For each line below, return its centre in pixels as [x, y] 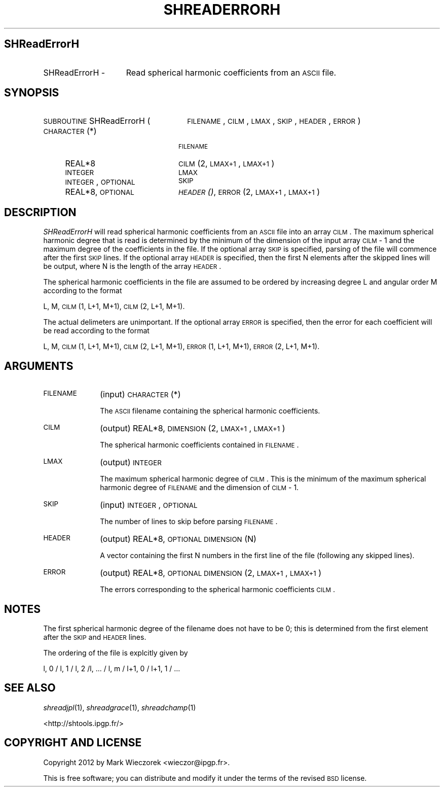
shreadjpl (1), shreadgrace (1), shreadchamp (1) [120, 707]
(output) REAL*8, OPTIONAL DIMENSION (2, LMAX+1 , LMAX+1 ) [211, 573]
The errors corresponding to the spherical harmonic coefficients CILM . [217, 590]
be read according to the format [96, 331]
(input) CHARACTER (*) [140, 394]
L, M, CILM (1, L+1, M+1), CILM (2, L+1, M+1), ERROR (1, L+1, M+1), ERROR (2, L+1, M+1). [181, 347]
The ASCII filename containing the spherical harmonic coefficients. [210, 411]
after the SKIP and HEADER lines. [95, 637]
